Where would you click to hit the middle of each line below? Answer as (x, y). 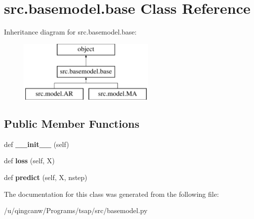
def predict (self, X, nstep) (46, 177)
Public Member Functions (72, 124)
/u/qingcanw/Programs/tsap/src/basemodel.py (76, 210)
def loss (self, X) (29, 161)
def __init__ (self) (37, 144)
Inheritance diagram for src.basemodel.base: (70, 32)
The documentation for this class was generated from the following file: (111, 194)
